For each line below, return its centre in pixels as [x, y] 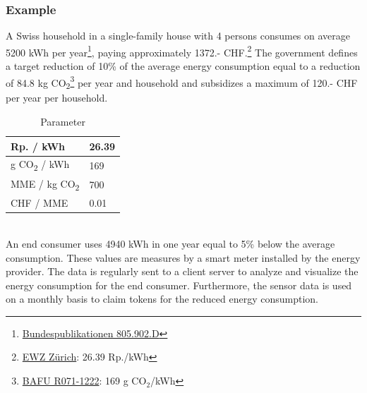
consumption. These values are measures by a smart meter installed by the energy [183, 257]
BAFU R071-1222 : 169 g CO [84, 381]
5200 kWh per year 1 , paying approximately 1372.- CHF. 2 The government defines [182, 51]
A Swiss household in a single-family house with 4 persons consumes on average [178, 36]
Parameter [63, 122]
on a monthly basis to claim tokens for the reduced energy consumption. [162, 299]
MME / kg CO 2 [45, 184]
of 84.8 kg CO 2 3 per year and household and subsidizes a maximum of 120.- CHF [182, 82]
